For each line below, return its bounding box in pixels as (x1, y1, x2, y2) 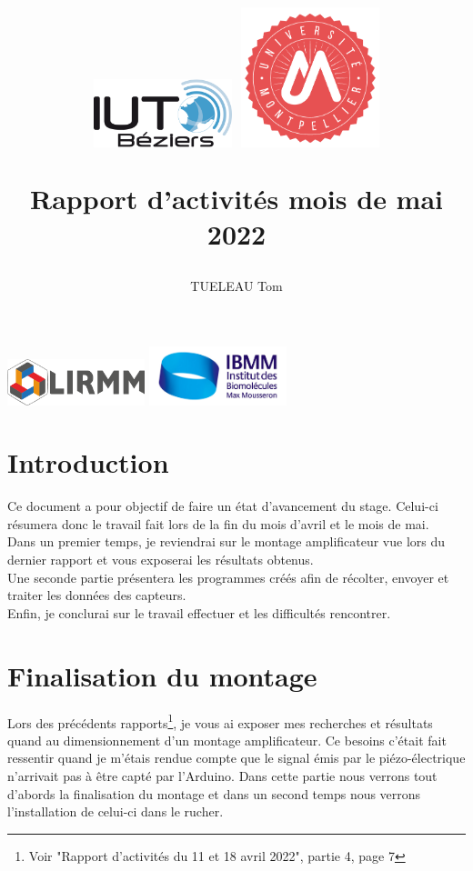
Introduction (7, 444, 169, 481)
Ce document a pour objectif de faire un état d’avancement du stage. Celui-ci (7, 496, 438, 516)
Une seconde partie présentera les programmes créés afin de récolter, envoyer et (7, 567, 449, 586)
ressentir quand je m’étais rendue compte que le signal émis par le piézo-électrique (7, 748, 466, 767)
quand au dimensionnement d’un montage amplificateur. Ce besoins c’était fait (7, 730, 447, 749)
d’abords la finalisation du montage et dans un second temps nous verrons (7, 784, 421, 803)
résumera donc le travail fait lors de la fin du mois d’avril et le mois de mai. (7, 514, 429, 533)
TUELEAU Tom (190, 276, 283, 295)
